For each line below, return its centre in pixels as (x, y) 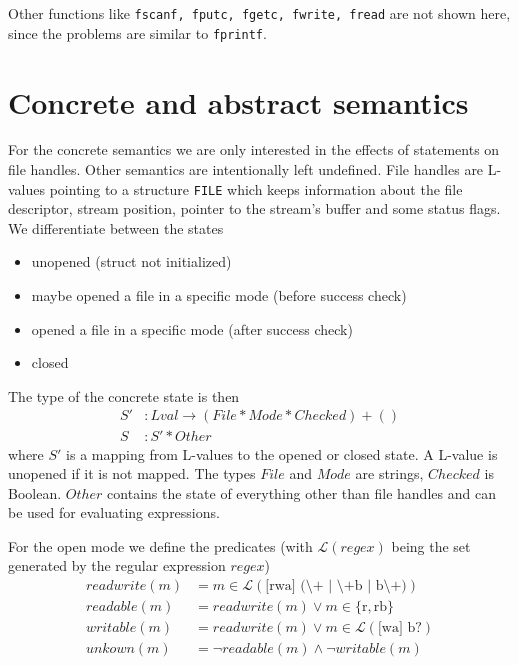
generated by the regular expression (117, 565)
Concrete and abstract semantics (238, 101)
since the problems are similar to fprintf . (137, 32)
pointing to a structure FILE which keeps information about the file (256, 188)
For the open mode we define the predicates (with (160, 545)
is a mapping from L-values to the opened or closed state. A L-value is (282, 453)
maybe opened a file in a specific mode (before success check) (219, 295)
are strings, (389, 473)
